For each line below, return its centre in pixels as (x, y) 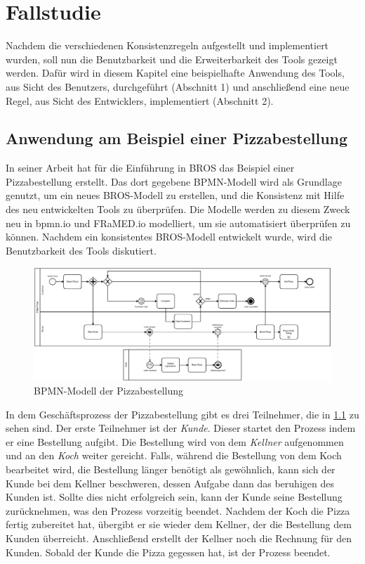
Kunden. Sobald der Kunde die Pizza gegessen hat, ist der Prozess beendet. (168, 552)
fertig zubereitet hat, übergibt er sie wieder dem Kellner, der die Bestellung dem (179, 524)
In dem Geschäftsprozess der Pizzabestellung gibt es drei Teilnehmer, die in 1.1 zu (182, 414)
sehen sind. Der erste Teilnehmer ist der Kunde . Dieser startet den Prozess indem (181, 428)
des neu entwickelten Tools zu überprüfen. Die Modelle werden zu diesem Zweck (178, 209)
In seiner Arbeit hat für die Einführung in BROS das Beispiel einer (150, 168)
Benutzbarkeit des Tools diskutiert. (81, 250)
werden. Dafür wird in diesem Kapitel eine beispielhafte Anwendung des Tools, (175, 73)
